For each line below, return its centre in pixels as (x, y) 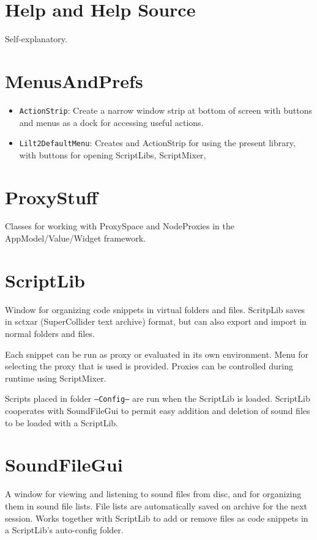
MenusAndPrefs (74, 80)
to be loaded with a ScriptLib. (62, 422)
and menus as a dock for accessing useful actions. (111, 122)
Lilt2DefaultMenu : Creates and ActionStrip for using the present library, (157, 143)
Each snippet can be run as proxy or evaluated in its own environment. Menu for (157, 354)
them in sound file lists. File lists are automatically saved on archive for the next (156, 505)
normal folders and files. (50, 333)
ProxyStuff (51, 197)
